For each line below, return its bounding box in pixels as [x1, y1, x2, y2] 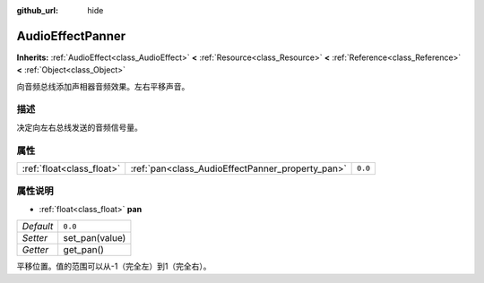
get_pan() [63, 244, 105, 256]
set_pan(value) [63, 232, 126, 244]
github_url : [16, 5, 58, 15]
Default [22, 220, 54, 233]
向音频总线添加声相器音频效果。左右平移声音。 [16, 81, 190, 91]
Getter [22, 244, 49, 256]
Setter [22, 232, 48, 244]
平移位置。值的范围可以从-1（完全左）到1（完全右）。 [16, 261, 212, 272]
